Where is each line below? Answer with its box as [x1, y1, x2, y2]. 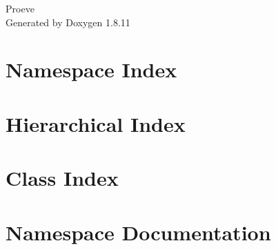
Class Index [6, 164, 119, 192]
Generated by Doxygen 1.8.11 [6, 15, 130, 29]
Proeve [6, 1, 34, 15]
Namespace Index [6, 55, 177, 84]
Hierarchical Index [6, 109, 186, 137]
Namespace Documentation [6, 218, 271, 246]
